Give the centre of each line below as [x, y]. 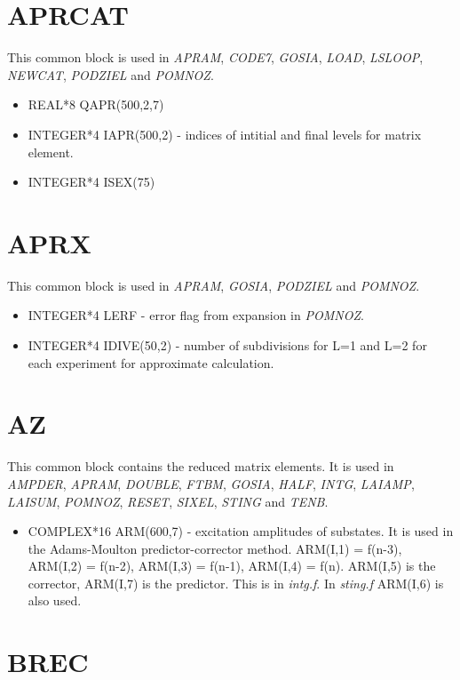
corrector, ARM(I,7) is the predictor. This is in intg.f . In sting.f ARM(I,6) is [236, 583]
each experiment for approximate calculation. [151, 362]
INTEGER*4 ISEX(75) [91, 182]
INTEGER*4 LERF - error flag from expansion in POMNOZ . [196, 315]
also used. [55, 600]
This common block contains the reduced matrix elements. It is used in [201, 466]
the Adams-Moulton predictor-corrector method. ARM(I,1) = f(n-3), [215, 548]
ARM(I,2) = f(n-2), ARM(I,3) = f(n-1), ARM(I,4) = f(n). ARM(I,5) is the [232, 566]
